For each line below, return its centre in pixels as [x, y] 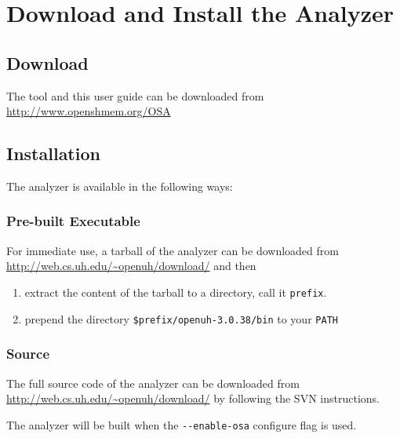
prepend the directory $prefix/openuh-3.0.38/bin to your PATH [181, 318]
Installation [53, 153]
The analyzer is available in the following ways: [120, 186]
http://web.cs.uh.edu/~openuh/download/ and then [131, 266]
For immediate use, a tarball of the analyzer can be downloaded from [173, 250]
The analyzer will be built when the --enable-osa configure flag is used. [182, 424]
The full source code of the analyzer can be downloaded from [153, 383]
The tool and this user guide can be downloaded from [135, 95]
